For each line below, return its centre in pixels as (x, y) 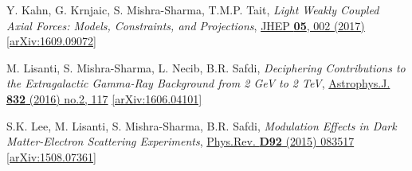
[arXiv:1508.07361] (51, 156)
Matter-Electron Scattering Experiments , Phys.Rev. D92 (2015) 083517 (180, 141)
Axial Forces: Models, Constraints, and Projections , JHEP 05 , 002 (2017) (186, 25)
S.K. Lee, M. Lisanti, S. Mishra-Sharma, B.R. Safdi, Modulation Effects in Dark (202, 125)
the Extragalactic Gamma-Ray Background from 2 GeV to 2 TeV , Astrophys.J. (198, 83)
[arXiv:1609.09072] (51, 41)
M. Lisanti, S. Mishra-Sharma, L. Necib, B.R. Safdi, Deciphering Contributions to (206, 67)
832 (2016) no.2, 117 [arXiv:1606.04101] (104, 98)
